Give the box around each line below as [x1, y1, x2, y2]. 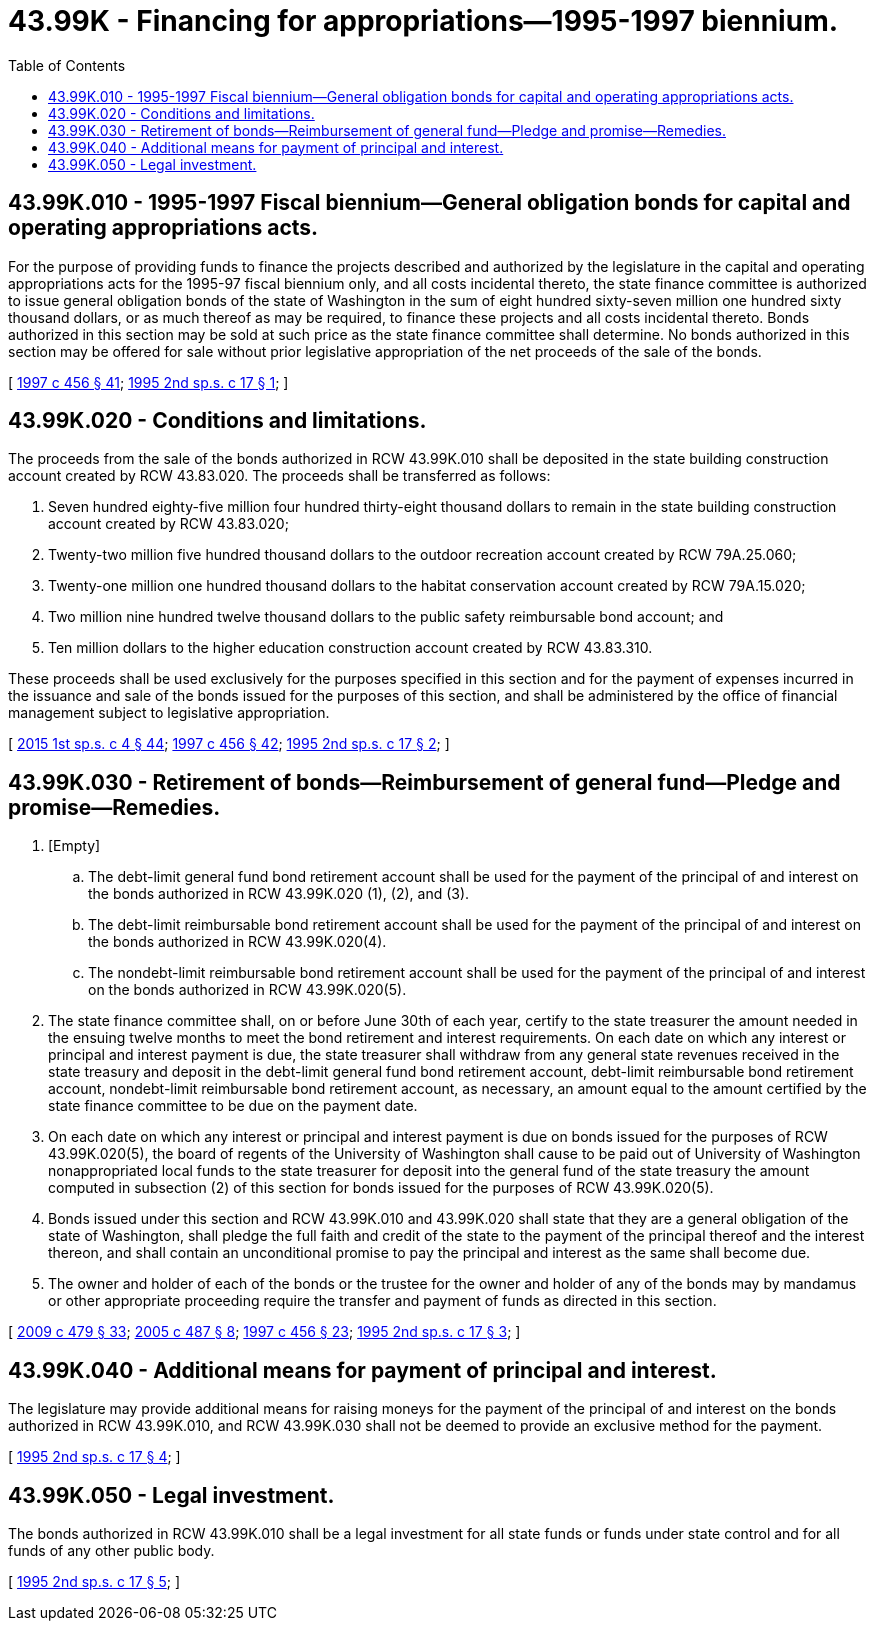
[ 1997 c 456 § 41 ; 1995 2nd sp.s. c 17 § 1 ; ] [8, 373, 289, 391]
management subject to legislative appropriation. [8, 704, 330, 722]
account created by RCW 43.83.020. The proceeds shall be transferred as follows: [8, 467, 551, 485]
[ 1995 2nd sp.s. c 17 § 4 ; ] [8, 1448, 181, 1466]
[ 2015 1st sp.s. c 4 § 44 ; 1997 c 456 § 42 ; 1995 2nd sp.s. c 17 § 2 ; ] [8, 735, 450, 753]
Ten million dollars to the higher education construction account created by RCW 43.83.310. [48, 639, 653, 657]
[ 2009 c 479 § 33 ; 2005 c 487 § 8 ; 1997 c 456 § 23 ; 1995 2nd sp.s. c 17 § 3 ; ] [8, 1323, 521, 1341]
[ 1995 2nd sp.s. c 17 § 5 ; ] [8, 1572, 180, 1590]
